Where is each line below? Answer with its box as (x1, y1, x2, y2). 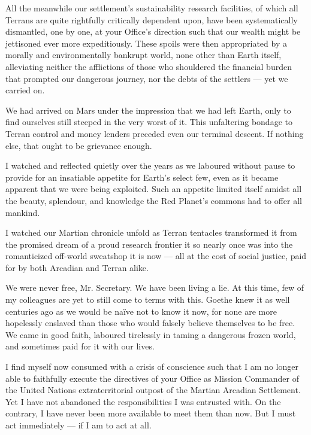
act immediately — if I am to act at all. (5, 419, 152, 431)
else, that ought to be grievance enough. (5, 139, 152, 151)
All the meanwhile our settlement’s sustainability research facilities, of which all (5, 2, 298, 14)
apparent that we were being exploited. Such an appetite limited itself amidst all (5, 182, 302, 195)
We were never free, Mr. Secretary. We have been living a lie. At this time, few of (5, 281, 304, 294)
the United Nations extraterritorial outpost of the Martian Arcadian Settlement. (5, 384, 301, 396)
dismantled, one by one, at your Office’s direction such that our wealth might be (5, 25, 301, 38)
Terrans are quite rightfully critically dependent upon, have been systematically (5, 13, 298, 26)
